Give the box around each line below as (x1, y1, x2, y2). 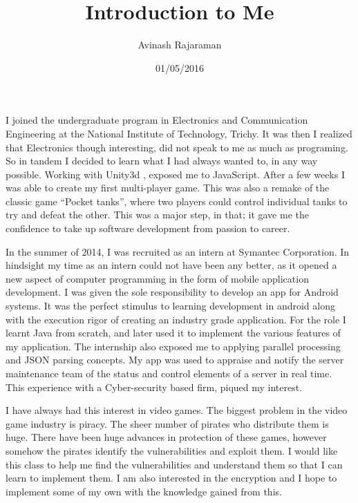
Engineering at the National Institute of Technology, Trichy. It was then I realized (6, 126, 352, 140)
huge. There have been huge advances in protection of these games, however (6, 430, 327, 444)
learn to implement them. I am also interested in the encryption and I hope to (6, 471, 337, 485)
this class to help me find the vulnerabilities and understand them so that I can (6, 457, 343, 471)
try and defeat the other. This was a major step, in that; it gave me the (6, 207, 309, 222)
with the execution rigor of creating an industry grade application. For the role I (6, 312, 346, 326)
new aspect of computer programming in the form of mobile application (6, 271, 309, 285)
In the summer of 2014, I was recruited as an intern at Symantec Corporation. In (6, 244, 350, 258)
